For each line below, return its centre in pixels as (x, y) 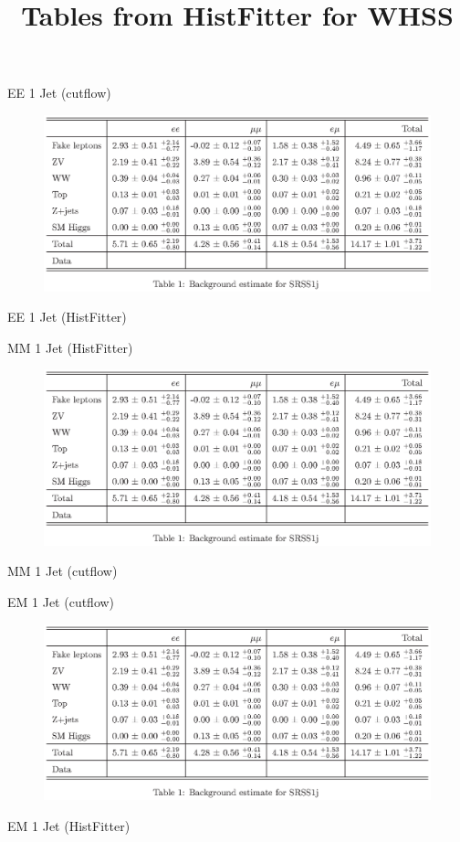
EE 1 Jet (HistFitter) (67, 317)
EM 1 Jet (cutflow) (61, 602)
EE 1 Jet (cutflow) (59, 93)
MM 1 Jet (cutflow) (63, 571)
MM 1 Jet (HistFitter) (70, 347)
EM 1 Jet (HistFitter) (69, 825)
